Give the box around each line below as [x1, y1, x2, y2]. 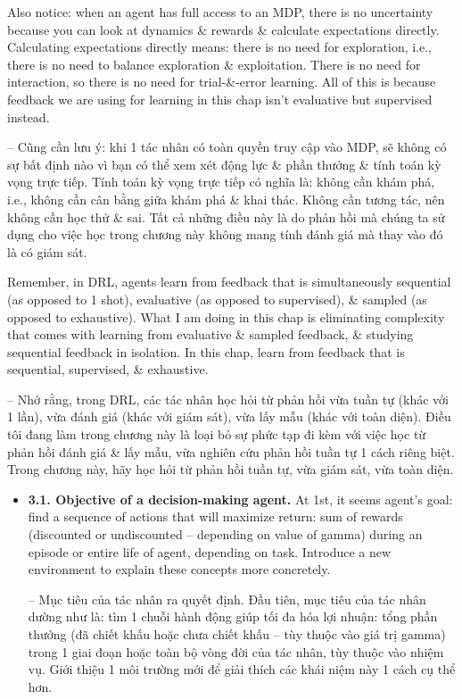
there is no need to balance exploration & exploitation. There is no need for [7, 54, 421, 73]
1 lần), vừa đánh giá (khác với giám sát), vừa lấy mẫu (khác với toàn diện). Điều [7, 407, 451, 426]
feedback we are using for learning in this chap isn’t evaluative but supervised [7, 89, 433, 108]
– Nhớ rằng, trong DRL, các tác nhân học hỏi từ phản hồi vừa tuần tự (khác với [7, 389, 449, 408]
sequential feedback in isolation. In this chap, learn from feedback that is [7, 342, 405, 361]
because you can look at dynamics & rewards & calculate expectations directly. [7, 20, 440, 38]
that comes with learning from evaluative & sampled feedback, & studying [7, 325, 414, 344]
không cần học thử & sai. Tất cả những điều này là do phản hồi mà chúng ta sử [7, 207, 445, 226]
